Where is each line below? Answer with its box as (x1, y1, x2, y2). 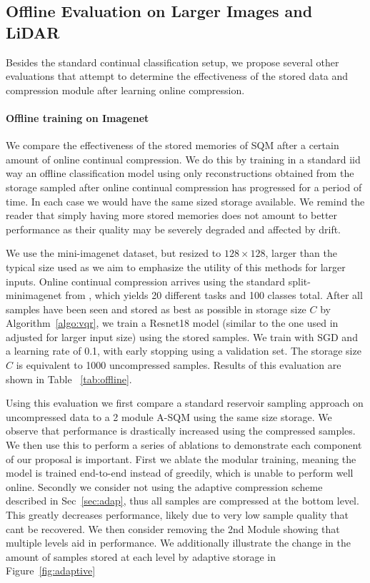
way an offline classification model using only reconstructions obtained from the (6, 166, 354, 181)
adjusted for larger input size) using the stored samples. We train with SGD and (6, 329, 358, 344)
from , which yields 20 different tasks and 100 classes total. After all (65, 288, 363, 303)
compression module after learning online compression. (6, 82, 245, 97)
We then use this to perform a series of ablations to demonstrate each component (6, 437, 362, 452)
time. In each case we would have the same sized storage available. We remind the (6, 193, 365, 208)
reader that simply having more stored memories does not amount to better (6, 208, 338, 223)
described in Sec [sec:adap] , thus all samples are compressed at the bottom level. (6, 493, 359, 508)
